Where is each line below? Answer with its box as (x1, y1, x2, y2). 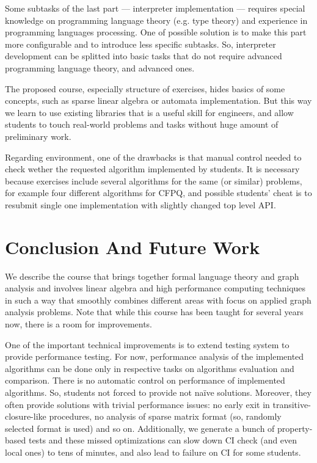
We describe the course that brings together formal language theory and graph (5, 269, 299, 282)
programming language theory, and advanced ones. (5, 61, 195, 74)
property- (277, 421, 313, 434)
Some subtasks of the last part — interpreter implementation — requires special (5, 2, 305, 14)
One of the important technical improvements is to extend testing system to (5, 338, 290, 351)
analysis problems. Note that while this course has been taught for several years (5, 305, 304, 318)
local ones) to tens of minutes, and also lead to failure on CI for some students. (5, 445, 301, 458)
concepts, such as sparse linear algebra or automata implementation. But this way (5, 94, 312, 107)
